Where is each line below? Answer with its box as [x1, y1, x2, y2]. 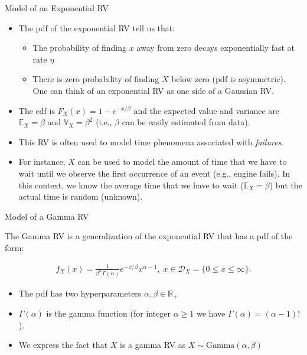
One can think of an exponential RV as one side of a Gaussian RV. [32, 84, 274, 96]
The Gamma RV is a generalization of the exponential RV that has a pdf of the [5, 230, 293, 242]
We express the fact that [18, 338, 108, 351]
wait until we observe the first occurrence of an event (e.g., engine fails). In [18, 167, 290, 179]
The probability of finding [32, 41, 126, 54]
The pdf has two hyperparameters [18, 286, 142, 299]
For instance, [18, 155, 66, 168]
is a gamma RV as [120, 338, 186, 351]
